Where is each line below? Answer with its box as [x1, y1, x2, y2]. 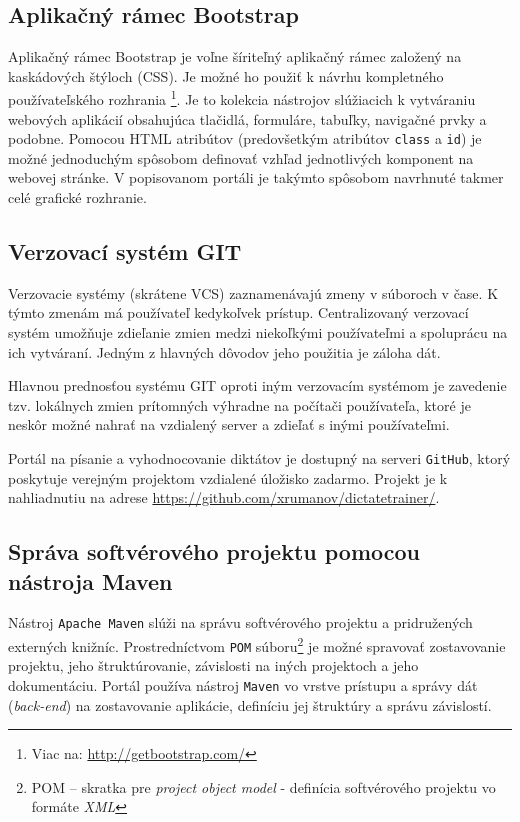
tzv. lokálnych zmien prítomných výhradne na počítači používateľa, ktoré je [8, 394, 471, 415]
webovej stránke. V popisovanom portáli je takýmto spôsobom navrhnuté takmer [8, 167, 504, 188]
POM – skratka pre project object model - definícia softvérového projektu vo [31, 776, 496, 797]
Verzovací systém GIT [8, 236, 242, 267]
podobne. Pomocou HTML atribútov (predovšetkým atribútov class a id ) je [8, 128, 482, 149]
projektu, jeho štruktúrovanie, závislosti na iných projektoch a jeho [8, 655, 419, 676]
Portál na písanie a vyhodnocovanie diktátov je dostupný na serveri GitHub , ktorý [8, 448, 511, 469]
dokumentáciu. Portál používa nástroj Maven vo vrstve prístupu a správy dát [8, 675, 478, 696]
